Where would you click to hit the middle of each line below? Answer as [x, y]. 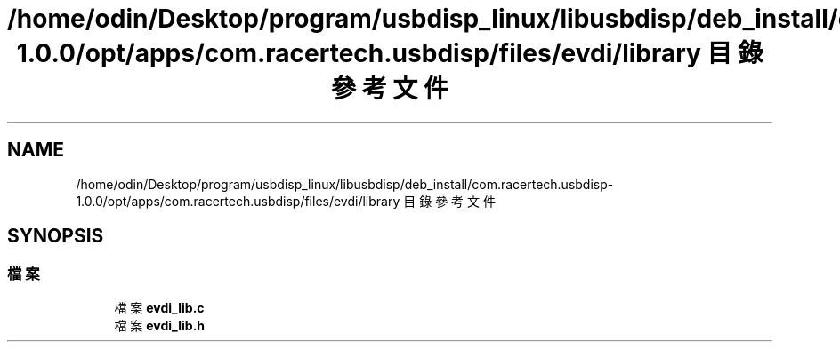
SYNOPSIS [56, 236]
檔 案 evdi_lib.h [160, 325]
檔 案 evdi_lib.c [159, 307]
